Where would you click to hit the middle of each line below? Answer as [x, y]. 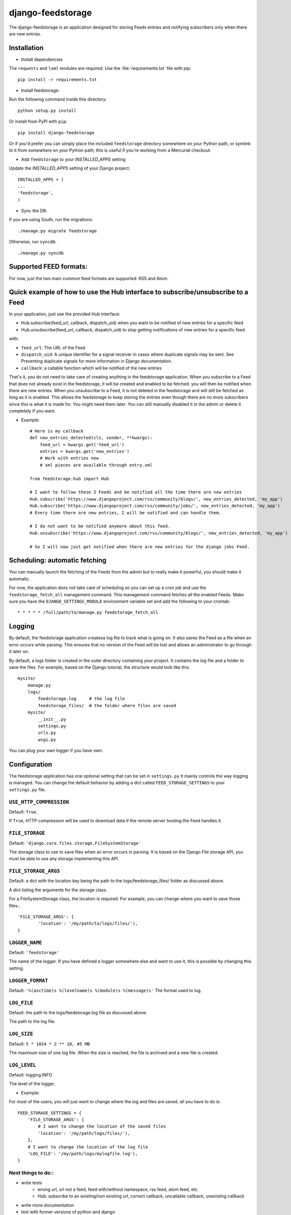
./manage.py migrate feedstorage [57, 231]
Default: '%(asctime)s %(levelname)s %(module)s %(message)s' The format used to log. [105, 990]
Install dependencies [42, 59]
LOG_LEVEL [23, 1065]
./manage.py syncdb [41, 253]
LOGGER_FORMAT [29, 981]
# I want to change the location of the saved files [102, 1127]
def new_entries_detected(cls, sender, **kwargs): [91, 438]
